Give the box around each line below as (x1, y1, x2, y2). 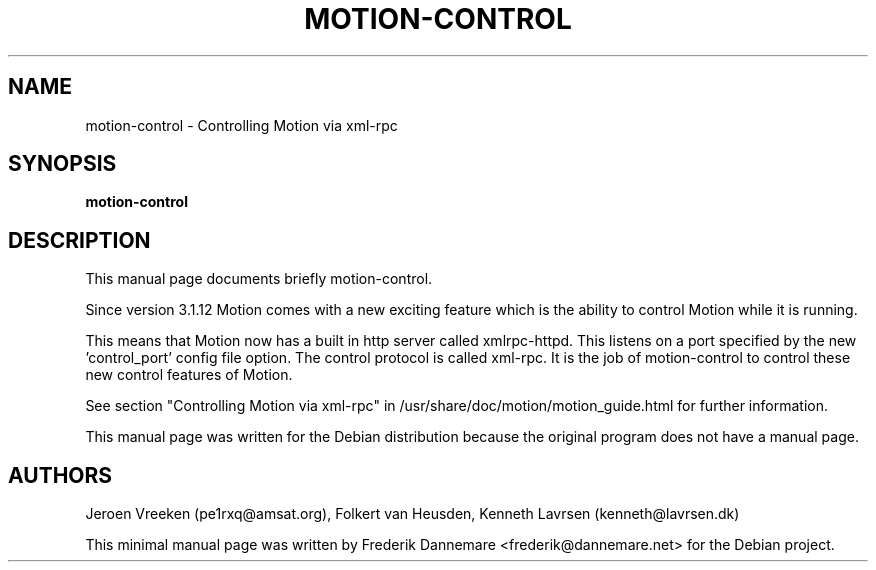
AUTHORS (8, 462, 113, 488)
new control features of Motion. (85, 366, 293, 384)
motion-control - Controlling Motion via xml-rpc (85, 116, 398, 134)
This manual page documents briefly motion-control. (85, 270, 433, 288)
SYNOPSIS (8, 151, 117, 177)
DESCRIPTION (8, 227, 151, 253)
